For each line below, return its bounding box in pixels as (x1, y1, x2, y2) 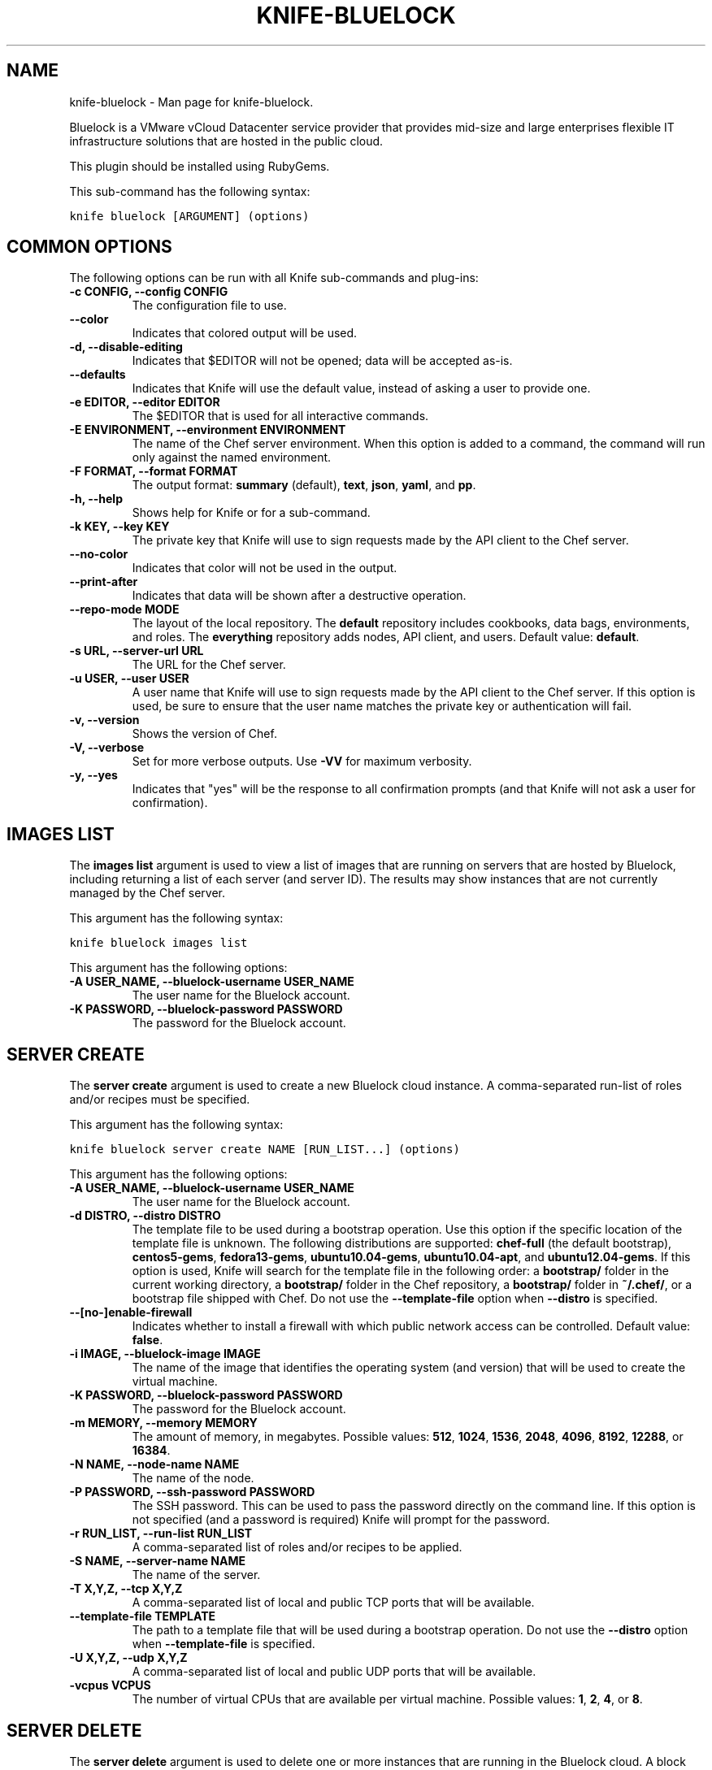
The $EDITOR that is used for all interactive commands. (132, 409, 429, 423)
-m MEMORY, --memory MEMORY (69, 1416, 258, 1430)
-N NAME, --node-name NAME (69, 1457, 240, 1472)
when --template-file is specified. (132, 1637, 315, 1651)
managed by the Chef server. (69, 886, 225, 900)
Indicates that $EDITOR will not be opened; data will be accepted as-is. (132, 354, 513, 368)
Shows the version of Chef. (132, 727, 277, 741)
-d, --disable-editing (69, 340, 183, 354)
